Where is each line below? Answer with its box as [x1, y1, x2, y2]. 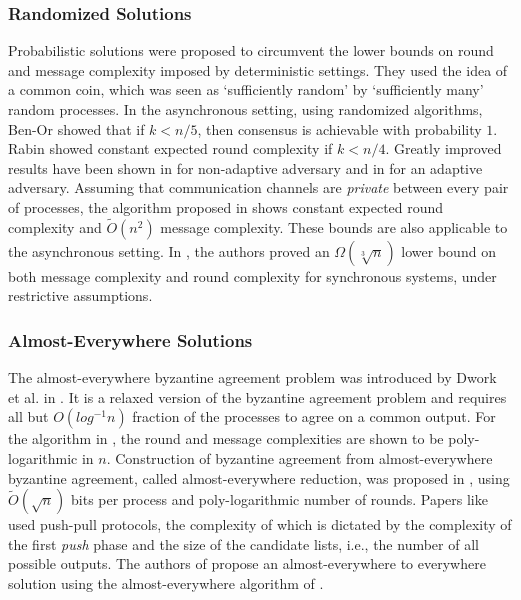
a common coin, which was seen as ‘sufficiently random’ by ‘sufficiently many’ [8, 79, 484, 100]
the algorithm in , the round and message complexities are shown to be [8, 428, 444, 449]
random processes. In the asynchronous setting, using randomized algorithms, [8, 99, 483, 119]
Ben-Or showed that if [8, 118, 145, 139]
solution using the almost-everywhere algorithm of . [8, 572, 324, 593]
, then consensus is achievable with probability [197, 118, 482, 139]
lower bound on [401, 240, 496, 261]
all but [8, 406, 49, 427]
